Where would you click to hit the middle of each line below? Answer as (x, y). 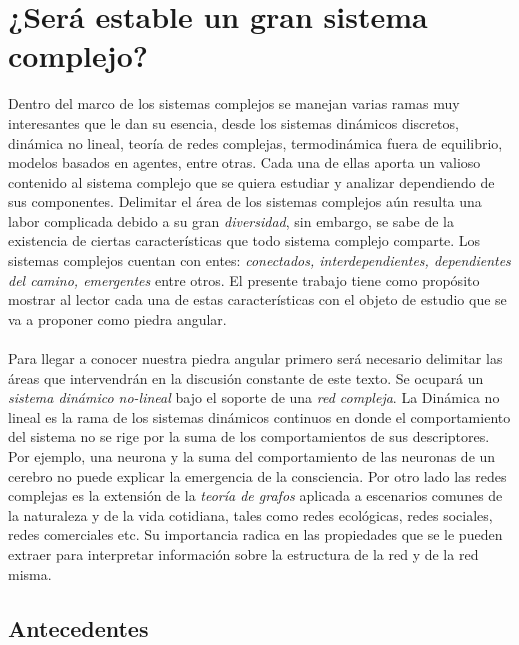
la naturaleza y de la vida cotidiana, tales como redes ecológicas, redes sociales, (250, 514)
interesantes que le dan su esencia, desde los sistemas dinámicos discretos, (233, 122)
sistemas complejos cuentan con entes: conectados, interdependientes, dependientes (259, 260)
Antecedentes (78, 627)
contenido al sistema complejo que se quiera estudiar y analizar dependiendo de (251, 181)
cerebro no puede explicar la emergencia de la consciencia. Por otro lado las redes (257, 475)
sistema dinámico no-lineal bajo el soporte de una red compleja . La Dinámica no (254, 397)
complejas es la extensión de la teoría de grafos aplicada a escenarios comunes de (255, 495)
